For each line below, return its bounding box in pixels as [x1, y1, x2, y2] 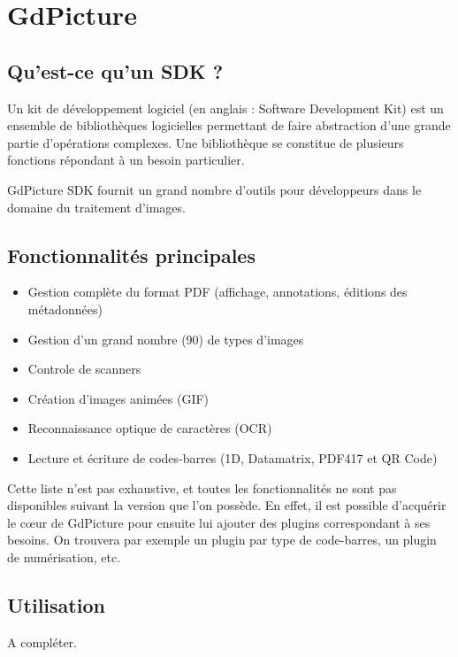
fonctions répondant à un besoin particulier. [7, 151, 245, 169]
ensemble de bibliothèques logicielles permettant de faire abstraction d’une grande [7, 116, 451, 135]
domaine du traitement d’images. [7, 197, 186, 216]
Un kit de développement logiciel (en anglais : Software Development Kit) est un [7, 98, 444, 117]
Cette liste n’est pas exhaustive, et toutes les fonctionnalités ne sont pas [7, 478, 397, 497]
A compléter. [7, 632, 77, 651]
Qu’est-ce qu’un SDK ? [7, 57, 224, 84]
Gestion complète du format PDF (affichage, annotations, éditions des [27, 282, 408, 301]
